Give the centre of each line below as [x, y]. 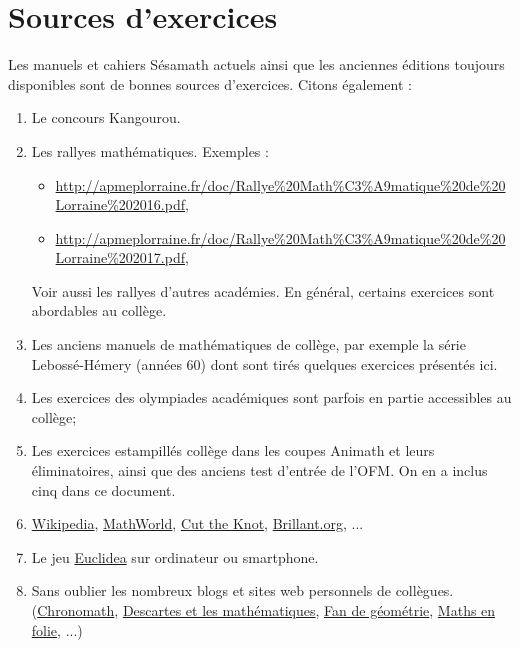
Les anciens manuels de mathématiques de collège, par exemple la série [248, 344]
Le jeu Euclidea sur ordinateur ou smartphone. [175, 556]
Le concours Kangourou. [106, 117]
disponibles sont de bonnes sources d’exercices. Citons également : [210, 83]
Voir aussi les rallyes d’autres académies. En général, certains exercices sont [263, 290]
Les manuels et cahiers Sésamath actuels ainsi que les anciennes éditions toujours [256, 64]
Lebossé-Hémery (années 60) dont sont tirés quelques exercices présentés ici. [264, 363]
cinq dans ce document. [103, 489]
